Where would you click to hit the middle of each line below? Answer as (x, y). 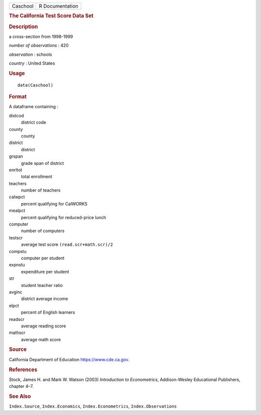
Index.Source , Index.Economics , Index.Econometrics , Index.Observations (93, 406)
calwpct (17, 197)
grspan (16, 156)
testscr (16, 238)
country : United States (32, 64)
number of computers (43, 231)
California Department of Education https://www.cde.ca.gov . (69, 359)
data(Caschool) (36, 85)
